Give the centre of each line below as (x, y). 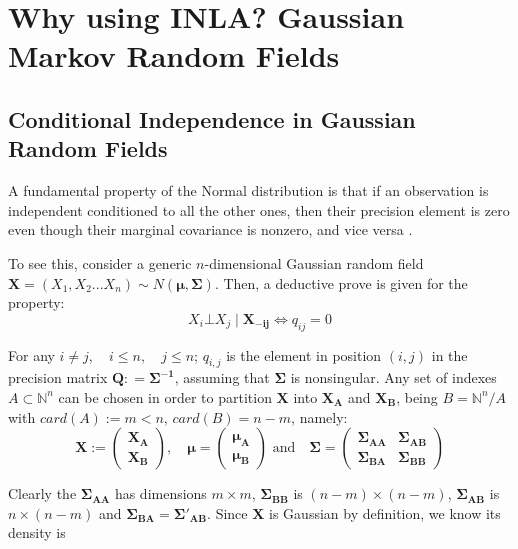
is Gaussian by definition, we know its (385, 512)
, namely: (319, 416)
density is (37, 532)
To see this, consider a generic (100, 262)
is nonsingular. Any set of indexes (393, 377)
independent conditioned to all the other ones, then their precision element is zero (259, 209)
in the (449, 354)
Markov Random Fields (174, 55)
